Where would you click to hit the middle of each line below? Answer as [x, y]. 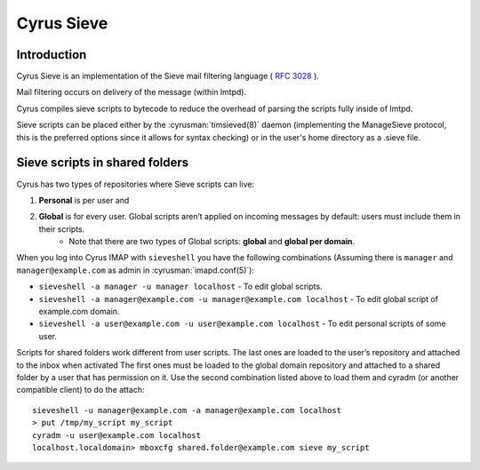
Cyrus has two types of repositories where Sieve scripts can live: [136, 184]
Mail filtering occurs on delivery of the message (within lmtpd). [132, 92]
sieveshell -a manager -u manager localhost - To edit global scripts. [181, 287]
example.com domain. [79, 312]
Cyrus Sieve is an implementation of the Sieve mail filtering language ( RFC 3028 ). [168, 76]
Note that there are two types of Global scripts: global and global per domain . [212, 242]
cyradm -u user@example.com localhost [117, 435]
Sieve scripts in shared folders [103, 163]
